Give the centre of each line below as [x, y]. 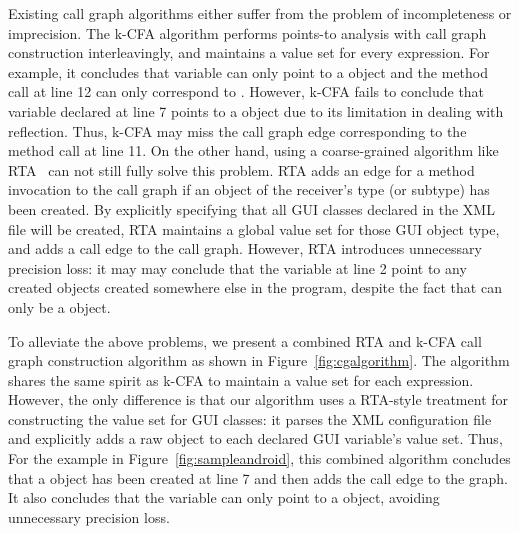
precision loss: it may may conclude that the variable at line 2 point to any [237, 267]
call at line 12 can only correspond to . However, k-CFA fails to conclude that [246, 91]
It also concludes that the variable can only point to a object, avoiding [224, 497]
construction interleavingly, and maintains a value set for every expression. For [249, 52]
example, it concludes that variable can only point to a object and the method [248, 71]
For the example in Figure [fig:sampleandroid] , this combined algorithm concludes [259, 458]
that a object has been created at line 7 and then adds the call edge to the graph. [258, 477]
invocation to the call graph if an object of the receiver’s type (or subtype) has [249, 189]
